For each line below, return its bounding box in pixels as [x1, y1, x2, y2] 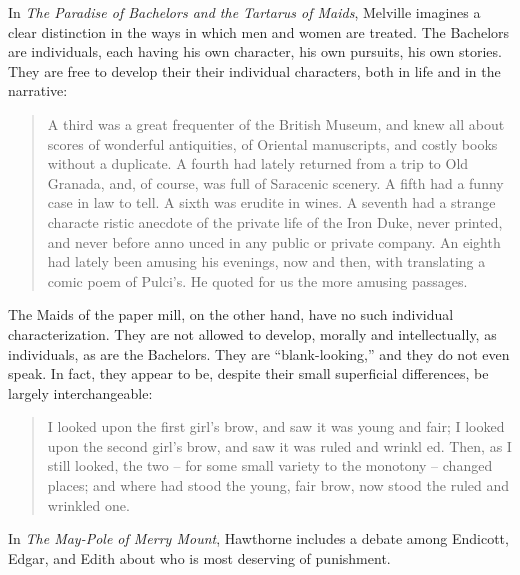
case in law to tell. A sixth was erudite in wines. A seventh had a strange [47, 192, 496, 213]
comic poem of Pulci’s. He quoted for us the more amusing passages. [47, 270, 468, 291]
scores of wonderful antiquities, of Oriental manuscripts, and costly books [47, 133, 498, 154]
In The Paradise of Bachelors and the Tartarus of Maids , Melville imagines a [8, 2, 481, 22]
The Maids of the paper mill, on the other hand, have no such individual [8, 304, 454, 325]
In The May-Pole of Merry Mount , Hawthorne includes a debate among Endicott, [8, 528, 509, 549]
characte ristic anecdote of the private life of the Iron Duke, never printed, [47, 211, 503, 232]
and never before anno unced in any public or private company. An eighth [47, 231, 501, 252]
